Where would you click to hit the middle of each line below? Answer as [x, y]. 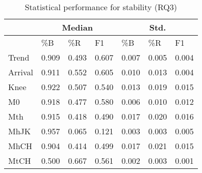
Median [77, 27]
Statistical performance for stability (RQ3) [101, 7]
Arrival [21, 72]
